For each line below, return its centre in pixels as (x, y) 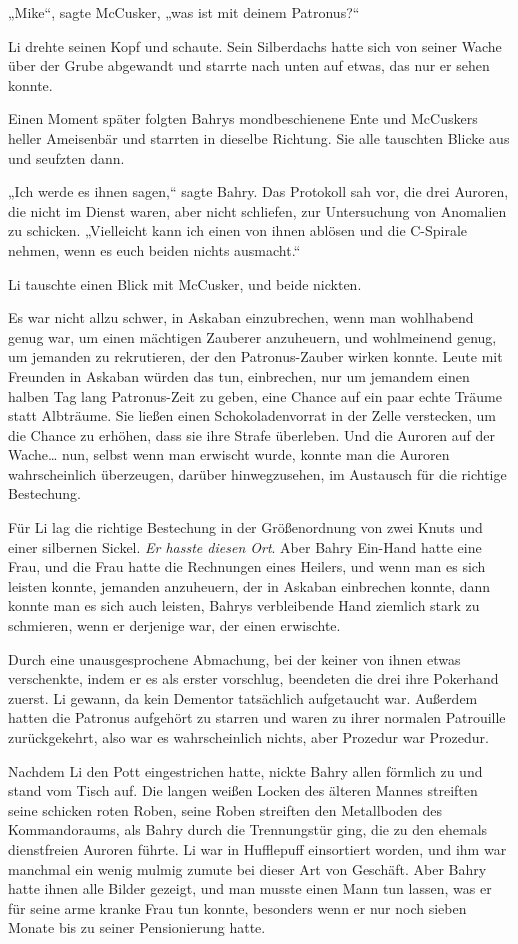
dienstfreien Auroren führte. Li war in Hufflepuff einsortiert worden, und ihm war (257, 848)
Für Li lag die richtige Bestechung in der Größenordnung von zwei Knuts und (245, 527)
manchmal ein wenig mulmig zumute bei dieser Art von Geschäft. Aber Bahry (247, 868)
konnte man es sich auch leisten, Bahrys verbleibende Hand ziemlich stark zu (244, 605)
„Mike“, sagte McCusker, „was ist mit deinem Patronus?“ (184, 12)
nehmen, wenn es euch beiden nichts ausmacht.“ (154, 249)
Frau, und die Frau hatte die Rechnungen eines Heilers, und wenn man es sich (247, 566)
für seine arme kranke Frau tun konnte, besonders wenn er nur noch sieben (237, 907)
